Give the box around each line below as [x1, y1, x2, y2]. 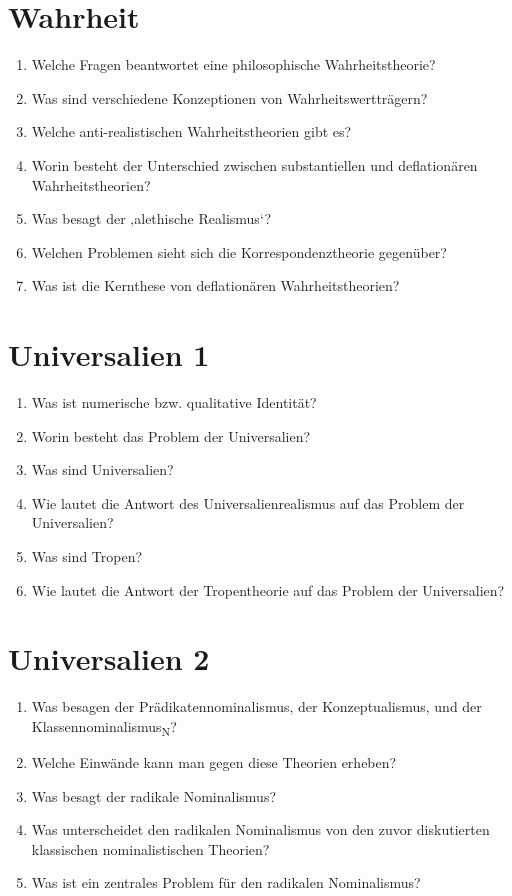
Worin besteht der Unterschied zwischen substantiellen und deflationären [31, 154, 478, 175]
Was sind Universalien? [31, 459, 174, 480]
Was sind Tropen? [31, 545, 143, 566]
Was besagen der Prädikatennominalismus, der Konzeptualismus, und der [31, 696, 482, 717]
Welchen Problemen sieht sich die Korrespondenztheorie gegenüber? [31, 241, 447, 262]
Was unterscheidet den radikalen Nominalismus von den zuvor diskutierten [31, 819, 490, 840]
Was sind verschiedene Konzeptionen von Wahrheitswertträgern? [31, 87, 428, 108]
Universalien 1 [8, 334, 210, 375]
